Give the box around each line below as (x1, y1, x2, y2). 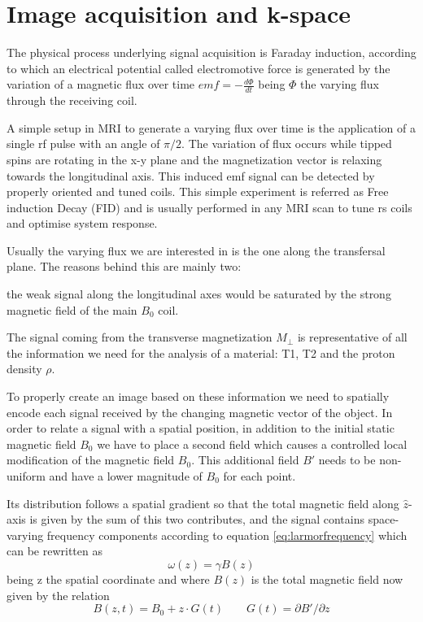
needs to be (318, 451, 376, 468)
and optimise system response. (7, 215, 158, 232)
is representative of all (297, 328, 408, 346)
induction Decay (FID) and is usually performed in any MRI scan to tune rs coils (7, 198, 412, 215)
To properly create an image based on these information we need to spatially (7, 388, 390, 405)
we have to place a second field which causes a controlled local (97, 435, 408, 452)
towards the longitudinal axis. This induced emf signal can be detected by (7, 167, 375, 184)
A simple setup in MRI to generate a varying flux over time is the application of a (7, 119, 416, 136)
